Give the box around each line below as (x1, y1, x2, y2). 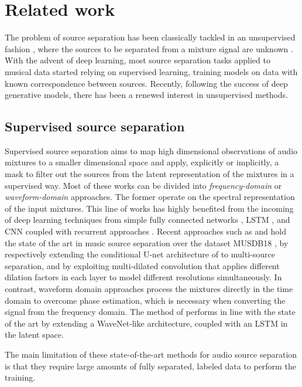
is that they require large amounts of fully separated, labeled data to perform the (5, 359, 296, 372)
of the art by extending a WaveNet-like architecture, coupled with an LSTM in (5, 317, 288, 329)
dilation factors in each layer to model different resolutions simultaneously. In (5, 271, 282, 283)
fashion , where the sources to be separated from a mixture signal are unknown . (5, 42, 293, 55)
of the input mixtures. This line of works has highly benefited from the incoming (5, 202, 294, 214)
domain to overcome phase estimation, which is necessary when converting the (5, 294, 286, 306)
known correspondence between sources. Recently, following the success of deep (5, 77, 288, 89)
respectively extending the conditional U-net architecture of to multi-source (5, 248, 275, 260)
